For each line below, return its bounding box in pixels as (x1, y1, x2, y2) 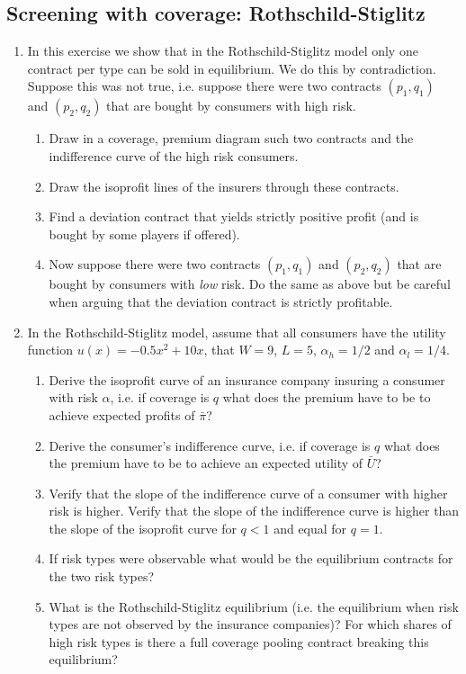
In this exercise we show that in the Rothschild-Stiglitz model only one (27, 41, 418, 60)
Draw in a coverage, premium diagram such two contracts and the (49, 129, 414, 148)
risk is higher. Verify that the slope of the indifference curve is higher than (49, 501, 460, 520)
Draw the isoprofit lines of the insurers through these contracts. (49, 176, 399, 195)
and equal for (273, 518, 347, 537)
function (27, 340, 73, 359)
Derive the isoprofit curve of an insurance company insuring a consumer (49, 370, 445, 389)
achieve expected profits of (49, 405, 195, 424)
